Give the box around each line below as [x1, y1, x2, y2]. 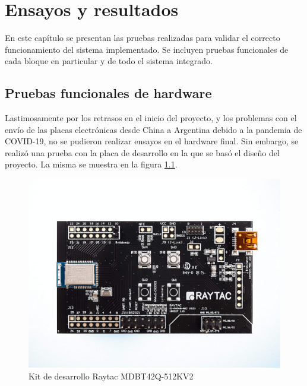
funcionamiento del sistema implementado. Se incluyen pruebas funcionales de [5, 43, 289, 55]
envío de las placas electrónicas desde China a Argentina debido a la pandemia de [5, 123, 302, 135]
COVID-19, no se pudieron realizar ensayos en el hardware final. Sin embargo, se [5, 135, 299, 147]
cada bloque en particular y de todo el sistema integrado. [5, 55, 213, 67]
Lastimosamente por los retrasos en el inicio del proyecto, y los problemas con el [5, 112, 297, 124]
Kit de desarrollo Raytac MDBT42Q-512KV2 [29, 369, 194, 382]
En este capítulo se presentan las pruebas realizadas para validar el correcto [5, 31, 280, 44]
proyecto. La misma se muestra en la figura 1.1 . [5, 158, 178, 170]
